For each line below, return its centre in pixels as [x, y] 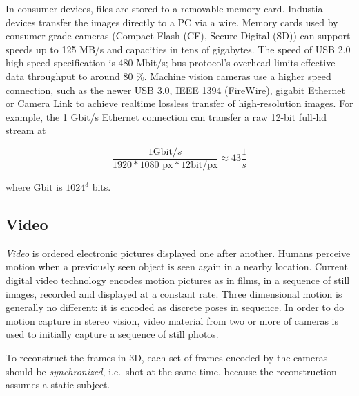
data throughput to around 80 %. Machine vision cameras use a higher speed [168, 76]
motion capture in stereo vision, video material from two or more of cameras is [172, 320]
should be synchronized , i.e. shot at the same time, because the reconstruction [171, 371]
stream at [26, 130]
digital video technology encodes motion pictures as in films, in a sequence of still [178, 280]
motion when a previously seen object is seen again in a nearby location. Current [177, 266]
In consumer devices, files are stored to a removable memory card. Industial [166, 8]
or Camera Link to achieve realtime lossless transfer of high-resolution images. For [179, 103]
